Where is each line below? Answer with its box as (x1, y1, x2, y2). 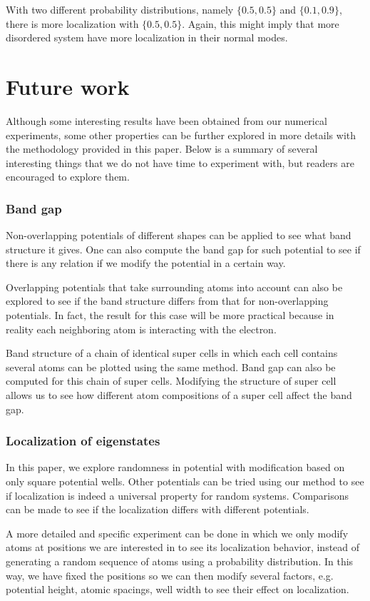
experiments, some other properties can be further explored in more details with (6, 127, 356, 142)
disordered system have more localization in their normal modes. (6, 30, 288, 45)
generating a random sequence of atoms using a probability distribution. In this (6, 554, 354, 568)
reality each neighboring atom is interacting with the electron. (6, 321, 277, 336)
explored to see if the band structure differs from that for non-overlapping (6, 293, 329, 308)
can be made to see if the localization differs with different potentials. (6, 502, 309, 517)
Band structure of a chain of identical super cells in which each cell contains (6, 345, 338, 360)
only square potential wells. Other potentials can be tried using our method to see (6, 474, 364, 489)
